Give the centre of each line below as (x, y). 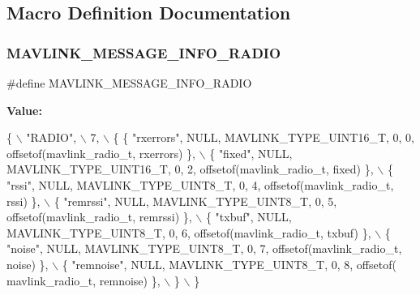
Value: (24, 110)
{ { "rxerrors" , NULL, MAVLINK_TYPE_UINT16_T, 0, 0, (264, 137)
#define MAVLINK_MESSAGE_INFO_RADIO (129, 83)
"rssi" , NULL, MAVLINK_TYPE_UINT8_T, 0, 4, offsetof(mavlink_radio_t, (200, 184)
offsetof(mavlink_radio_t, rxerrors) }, (101, 153)
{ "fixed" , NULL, (251, 153)
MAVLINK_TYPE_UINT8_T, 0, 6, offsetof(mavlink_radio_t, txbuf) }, (189, 232)
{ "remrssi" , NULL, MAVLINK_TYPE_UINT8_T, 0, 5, (195, 201)
